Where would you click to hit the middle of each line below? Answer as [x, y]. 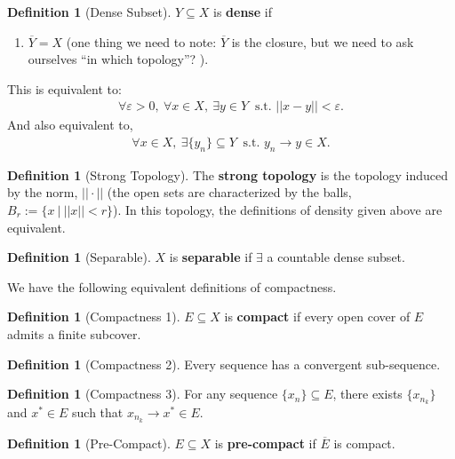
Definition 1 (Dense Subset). [89, 12]
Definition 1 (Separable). [79, 257]
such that [98, 412]
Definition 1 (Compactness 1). [94, 317]
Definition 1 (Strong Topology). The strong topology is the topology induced [228, 174]
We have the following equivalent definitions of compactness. [172, 286]
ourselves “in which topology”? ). [118, 59]
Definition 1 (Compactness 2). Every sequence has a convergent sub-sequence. [224, 364]
